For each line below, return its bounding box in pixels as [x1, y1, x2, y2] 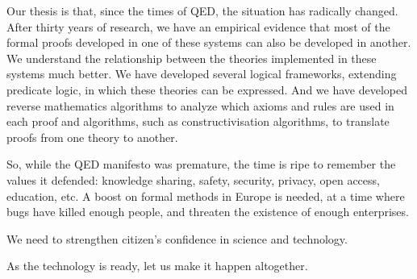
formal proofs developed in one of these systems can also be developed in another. [6, 34, 411, 51]
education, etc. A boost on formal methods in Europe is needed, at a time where [6, 187, 405, 204]
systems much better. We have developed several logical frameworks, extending [6, 65, 397, 82]
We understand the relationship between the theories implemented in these [6, 49, 377, 66]
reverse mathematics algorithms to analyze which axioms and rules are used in [6, 97, 394, 114]
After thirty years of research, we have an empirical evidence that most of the [6, 18, 390, 35]
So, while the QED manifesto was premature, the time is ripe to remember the [6, 156, 396, 173]
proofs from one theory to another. [6, 128, 178, 145]
